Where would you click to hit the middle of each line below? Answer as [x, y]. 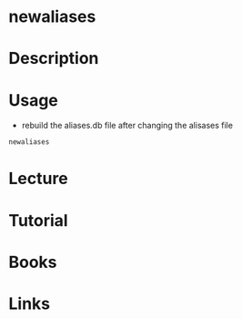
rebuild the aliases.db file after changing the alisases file [127, 126]
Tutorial [39, 220]
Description [54, 59]
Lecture [39, 179]
